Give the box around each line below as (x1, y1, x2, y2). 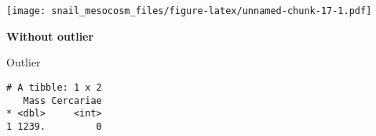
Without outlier (6, 27, 94, 44)
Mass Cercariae (23, 95, 102, 106)
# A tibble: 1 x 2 (6, 81, 102, 93)
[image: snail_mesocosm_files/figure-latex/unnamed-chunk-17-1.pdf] (6, 5, 372, 16)
